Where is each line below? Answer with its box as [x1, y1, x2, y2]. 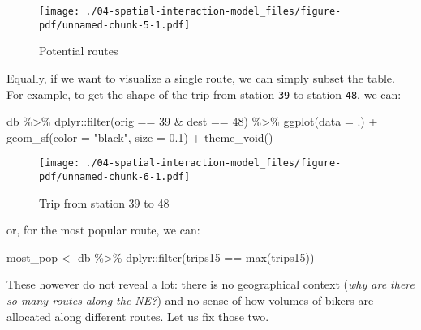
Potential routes [39, 42, 118, 59]
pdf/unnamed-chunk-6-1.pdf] [39, 171, 191, 182]
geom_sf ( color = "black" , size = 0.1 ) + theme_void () [6, 128, 273, 145]
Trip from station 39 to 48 [39, 194, 170, 211]
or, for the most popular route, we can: [6, 221, 200, 238]
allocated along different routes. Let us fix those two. [6, 307, 269, 324]
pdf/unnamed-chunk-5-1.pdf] [39, 19, 191, 31]
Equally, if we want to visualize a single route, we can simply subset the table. [6, 69, 395, 86]
